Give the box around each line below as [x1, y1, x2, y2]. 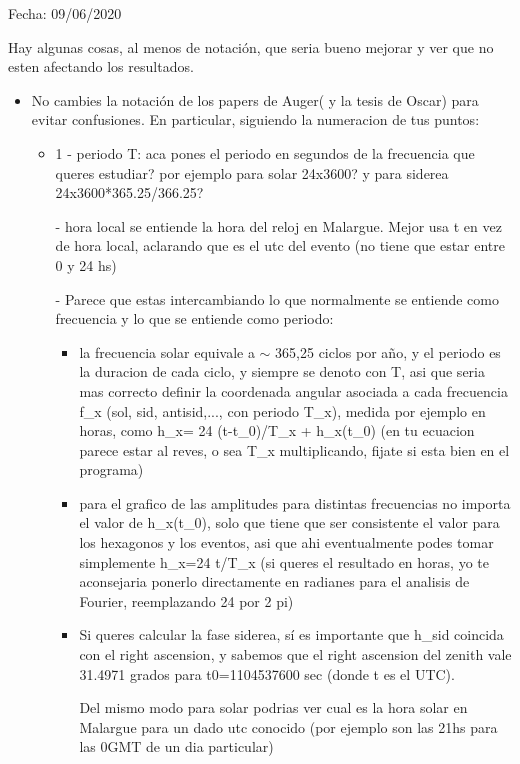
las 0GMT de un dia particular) [79, 736, 274, 757]
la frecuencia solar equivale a [79, 341, 255, 362]
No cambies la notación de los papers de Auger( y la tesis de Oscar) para [31, 89, 479, 110]
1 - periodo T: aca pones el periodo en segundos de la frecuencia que [55, 142, 475, 163]
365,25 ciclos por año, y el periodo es [275, 341, 501, 362]
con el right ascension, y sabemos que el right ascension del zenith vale [79, 644, 512, 665]
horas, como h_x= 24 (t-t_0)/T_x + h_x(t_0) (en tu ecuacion [79, 420, 475, 441]
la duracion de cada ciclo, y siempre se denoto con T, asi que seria [79, 361, 485, 382]
